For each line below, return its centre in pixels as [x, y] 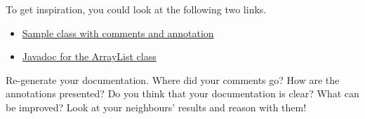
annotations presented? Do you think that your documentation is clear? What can [182, 93]
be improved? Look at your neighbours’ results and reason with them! [156, 107]
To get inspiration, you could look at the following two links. [136, 9]
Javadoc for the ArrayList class [89, 56]
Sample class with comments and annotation [118, 33]
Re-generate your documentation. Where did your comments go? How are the [173, 79]
